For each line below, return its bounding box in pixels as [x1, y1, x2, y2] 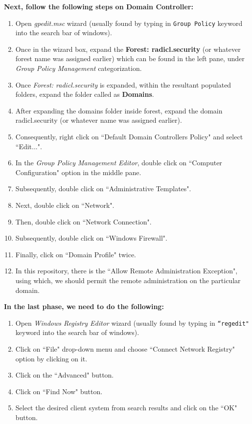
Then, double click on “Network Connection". [15, 216, 152, 226]
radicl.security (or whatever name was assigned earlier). [15, 115, 182, 125]
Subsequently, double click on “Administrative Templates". [15, 183, 191, 194]
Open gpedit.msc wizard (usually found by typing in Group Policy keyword [15, 18, 243, 28]
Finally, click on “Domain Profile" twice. [15, 249, 136, 259]
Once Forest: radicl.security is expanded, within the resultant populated [15, 79, 231, 89]
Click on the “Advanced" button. [15, 370, 114, 380]
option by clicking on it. [15, 353, 88, 363]
